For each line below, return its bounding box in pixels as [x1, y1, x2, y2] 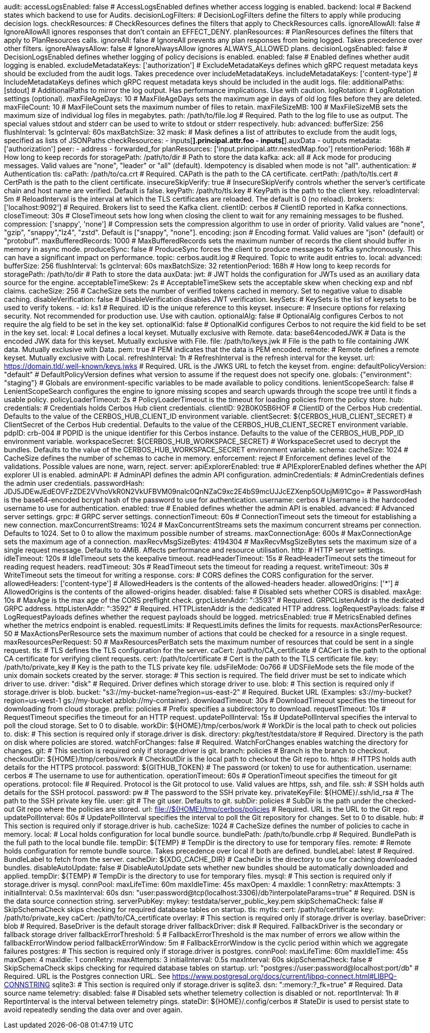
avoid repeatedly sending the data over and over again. [4, 1005, 183, 1014]
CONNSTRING [4, 980, 50, 989]
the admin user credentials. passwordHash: [4, 479, 144, 487]
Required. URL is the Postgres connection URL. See [4, 972, 171, 980]
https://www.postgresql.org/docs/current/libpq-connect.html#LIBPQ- [172, 972, 397, 980]
